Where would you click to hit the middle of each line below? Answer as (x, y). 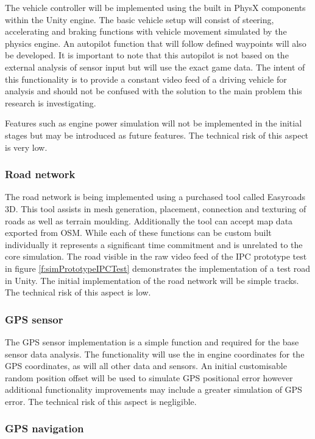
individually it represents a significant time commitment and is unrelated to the (154, 244)
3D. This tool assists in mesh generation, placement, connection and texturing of (156, 208)
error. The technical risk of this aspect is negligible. (101, 401)
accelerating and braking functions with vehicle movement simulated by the (146, 31)
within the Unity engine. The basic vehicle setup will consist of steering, (140, 19)
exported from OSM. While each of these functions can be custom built (138, 233)
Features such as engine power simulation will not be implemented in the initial (154, 123)
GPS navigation (44, 428)
